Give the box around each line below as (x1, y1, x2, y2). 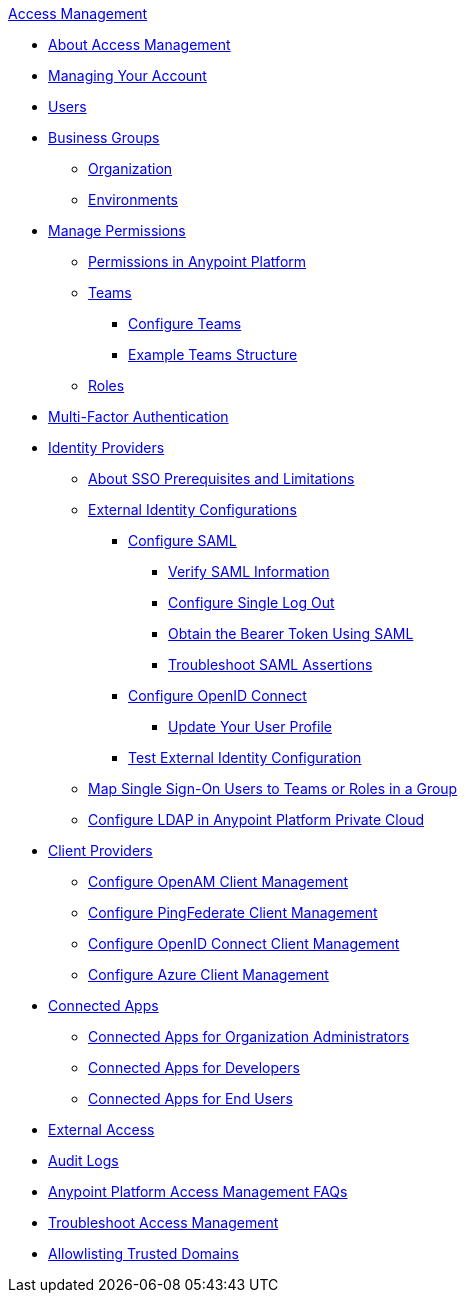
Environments (88, 191, 178, 208)
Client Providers (48, 842, 153, 859)
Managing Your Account (48, 67, 207, 84)
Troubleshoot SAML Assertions (168, 656, 373, 673)
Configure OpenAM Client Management (88, 873, 349, 890)
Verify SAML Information (168, 563, 330, 580)
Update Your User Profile (168, 718, 332, 735)
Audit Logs (48, 1152, 119, 1169)
